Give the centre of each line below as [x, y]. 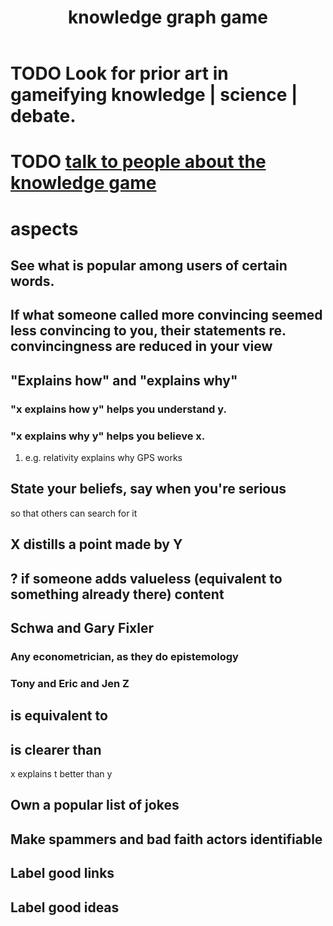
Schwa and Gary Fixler [82, 627]
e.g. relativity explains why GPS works [103, 457]
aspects [44, 228]
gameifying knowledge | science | [154, 95]
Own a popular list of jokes [95, 805]
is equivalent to [59, 716]
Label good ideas [65, 907]
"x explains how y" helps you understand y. [118, 409]
